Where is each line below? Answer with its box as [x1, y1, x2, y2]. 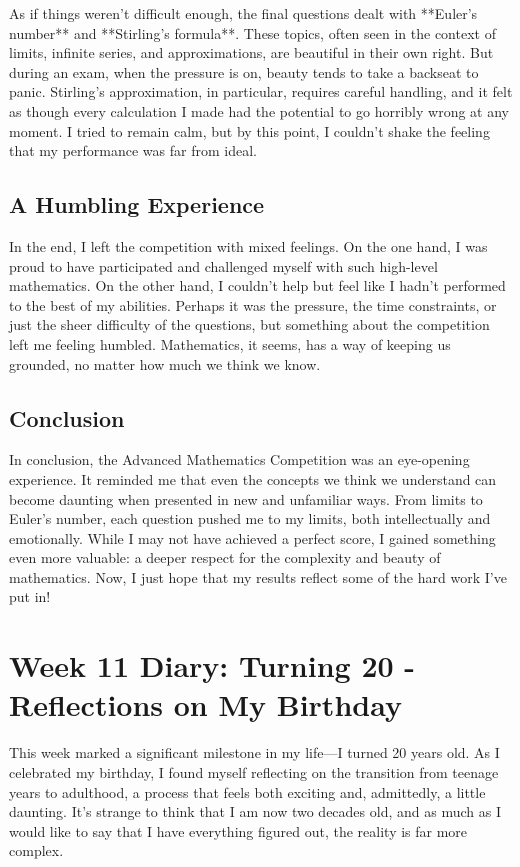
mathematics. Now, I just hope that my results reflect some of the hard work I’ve [9, 566, 507, 587]
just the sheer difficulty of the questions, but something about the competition [9, 314, 490, 335]
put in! [9, 586, 51, 607]
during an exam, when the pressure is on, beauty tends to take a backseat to [9, 61, 479, 82]
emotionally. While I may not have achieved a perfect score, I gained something [9, 527, 496, 548]
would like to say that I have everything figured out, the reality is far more [9, 820, 468, 841]
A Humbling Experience [9, 189, 265, 220]
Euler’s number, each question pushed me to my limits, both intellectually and [9, 508, 491, 529]
